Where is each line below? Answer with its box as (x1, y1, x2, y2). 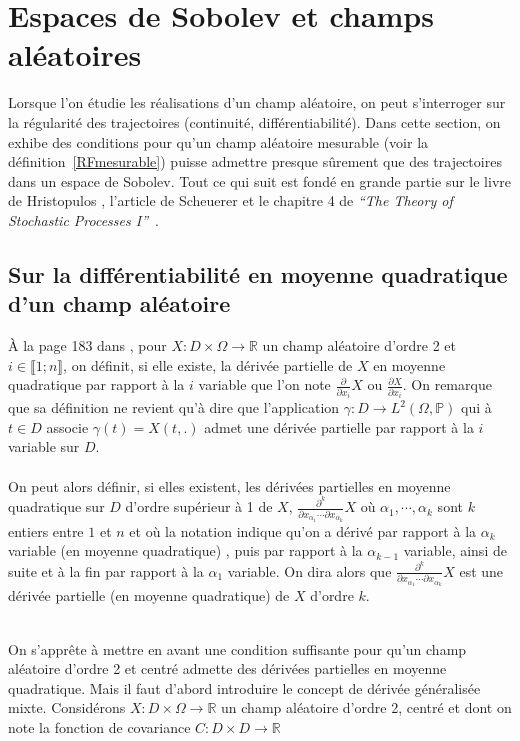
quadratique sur (8, 496, 105, 517)
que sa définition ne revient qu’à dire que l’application (8, 397, 340, 418)
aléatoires (8, 34, 142, 75)
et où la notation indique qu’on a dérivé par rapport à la (129, 520, 477, 541)
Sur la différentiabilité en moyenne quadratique (8, 258, 508, 289)
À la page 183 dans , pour (8, 335, 167, 356)
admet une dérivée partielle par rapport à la (204, 416, 474, 437)
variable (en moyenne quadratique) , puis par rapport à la (8, 540, 363, 561)
